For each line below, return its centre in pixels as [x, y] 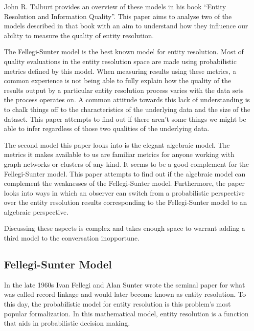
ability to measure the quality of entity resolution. [79, 35]
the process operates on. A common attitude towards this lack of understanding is [127, 99]
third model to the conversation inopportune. [72, 238]
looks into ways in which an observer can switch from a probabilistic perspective [124, 192]
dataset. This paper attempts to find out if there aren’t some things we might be [125, 119]
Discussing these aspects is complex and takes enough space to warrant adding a [125, 228]
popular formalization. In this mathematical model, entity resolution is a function [126, 313]
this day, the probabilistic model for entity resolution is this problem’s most [117, 304]
